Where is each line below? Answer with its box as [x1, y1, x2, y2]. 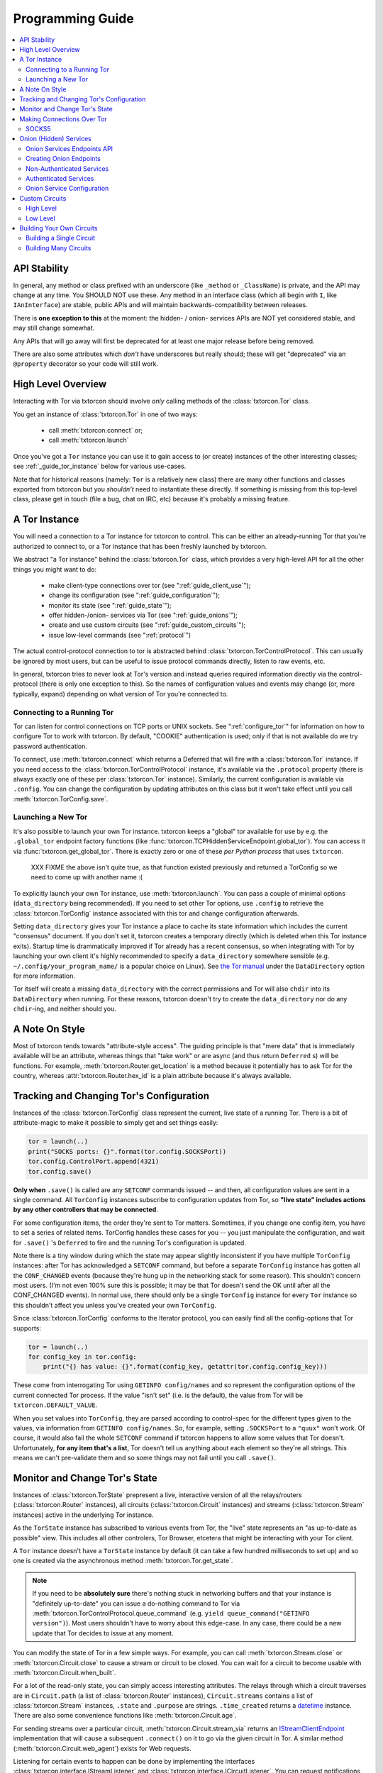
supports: [13, 1323, 42, 1333]
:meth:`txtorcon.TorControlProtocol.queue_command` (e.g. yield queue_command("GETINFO [32, 1608, 310, 1617]
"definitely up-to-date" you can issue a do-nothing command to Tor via [32, 1599, 240, 1608]
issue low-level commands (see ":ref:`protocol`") [48, 630, 191, 639]
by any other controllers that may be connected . [13, 1206, 159, 1214]
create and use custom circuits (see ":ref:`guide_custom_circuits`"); [48, 621, 246, 629]
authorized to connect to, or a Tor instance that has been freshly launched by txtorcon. [13, 542, 267, 550]
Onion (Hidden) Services [19, 135, 91, 143]
